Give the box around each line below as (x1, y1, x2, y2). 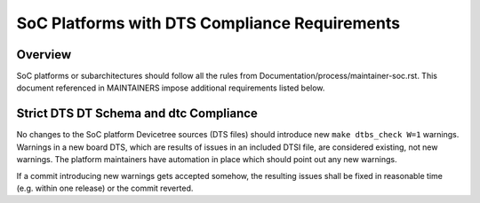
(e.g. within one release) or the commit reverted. (16, 183, 194, 193)
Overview (16, 47, 72, 62)
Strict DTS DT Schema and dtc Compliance (16, 106, 258, 121)
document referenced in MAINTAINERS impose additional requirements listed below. (16, 82, 325, 93)
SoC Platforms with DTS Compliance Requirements (16, 13, 400, 33)
